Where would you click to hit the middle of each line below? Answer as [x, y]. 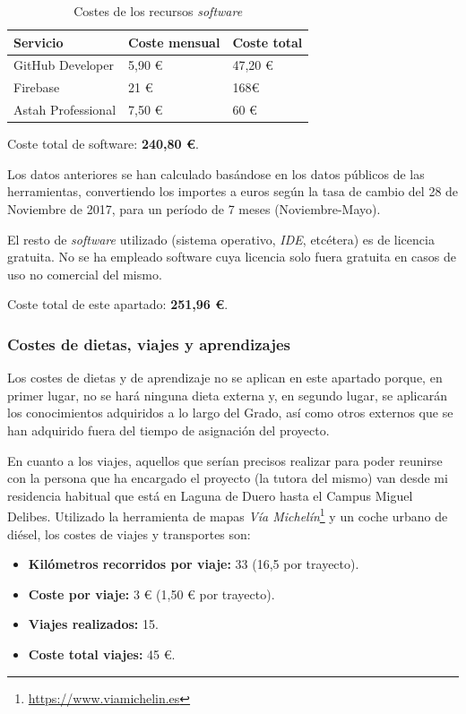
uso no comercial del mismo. [85, 274]
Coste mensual [174, 42]
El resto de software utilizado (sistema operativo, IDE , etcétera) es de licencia [221, 239]
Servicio [39, 42]
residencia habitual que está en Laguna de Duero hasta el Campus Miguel [210, 495]
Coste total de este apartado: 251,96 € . [118, 304]
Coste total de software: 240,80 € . [103, 144]
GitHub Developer [64, 65]
